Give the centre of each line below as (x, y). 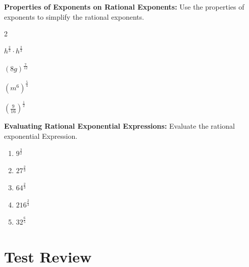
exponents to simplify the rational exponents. (74, 16)
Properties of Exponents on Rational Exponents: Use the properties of (124, 7)
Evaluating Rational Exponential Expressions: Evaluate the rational (119, 126)
